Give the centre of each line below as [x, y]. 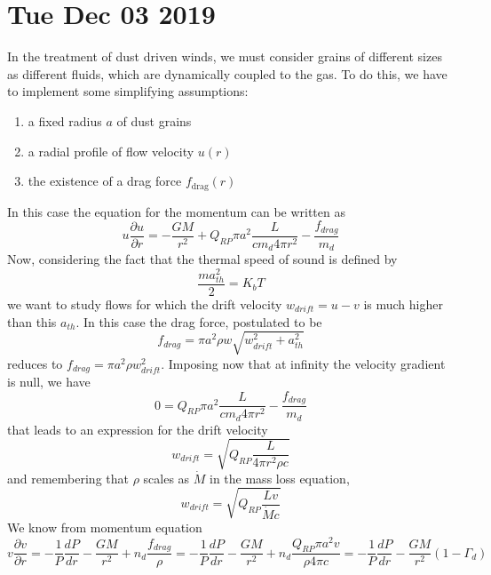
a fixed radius [65, 120]
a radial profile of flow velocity [111, 151]
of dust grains [154, 120]
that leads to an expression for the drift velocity [138, 429]
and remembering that [68, 478]
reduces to [35, 363]
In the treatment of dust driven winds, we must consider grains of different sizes [225, 56]
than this [32, 321]
